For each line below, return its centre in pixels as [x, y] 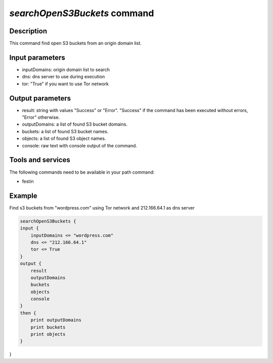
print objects [48, 334]
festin [28, 181]
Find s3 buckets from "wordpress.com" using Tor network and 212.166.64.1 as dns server [102, 208]
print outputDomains [56, 320]
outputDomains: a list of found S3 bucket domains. [75, 124]
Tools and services [40, 160]
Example [23, 196]
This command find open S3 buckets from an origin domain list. [75, 43]
